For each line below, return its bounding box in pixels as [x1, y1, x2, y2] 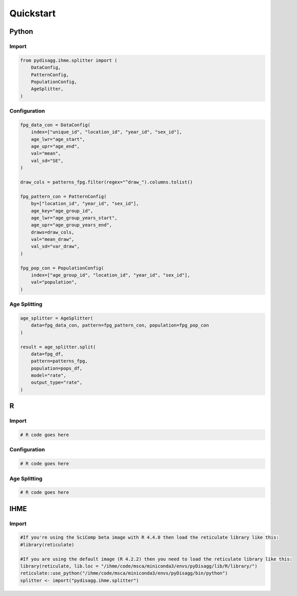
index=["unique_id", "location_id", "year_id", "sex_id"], [31, 129, 182, 135]
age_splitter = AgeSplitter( [20, 315, 94, 321]
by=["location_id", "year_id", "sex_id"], [31, 201, 139, 207]
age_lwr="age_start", [31, 136, 85, 142]
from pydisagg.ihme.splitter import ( [20, 57, 118, 63]
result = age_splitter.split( [20, 344, 96, 350]
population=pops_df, [31, 365, 83, 371]
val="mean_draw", [31, 237, 75, 242]
